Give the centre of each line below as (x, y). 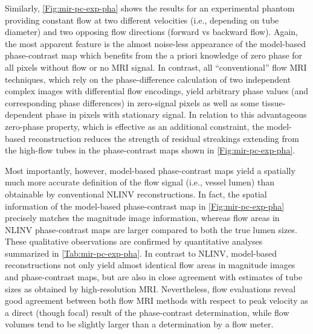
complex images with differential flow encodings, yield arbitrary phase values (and (157, 91)
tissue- (274, 102)
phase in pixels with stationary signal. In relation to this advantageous (176, 114)
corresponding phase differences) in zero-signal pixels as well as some (132, 102)
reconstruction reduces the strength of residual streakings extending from (163, 138)
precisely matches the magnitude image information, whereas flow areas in (142, 218)
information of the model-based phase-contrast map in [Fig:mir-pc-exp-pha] (145, 206)
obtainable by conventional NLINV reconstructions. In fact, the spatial (136, 194)
